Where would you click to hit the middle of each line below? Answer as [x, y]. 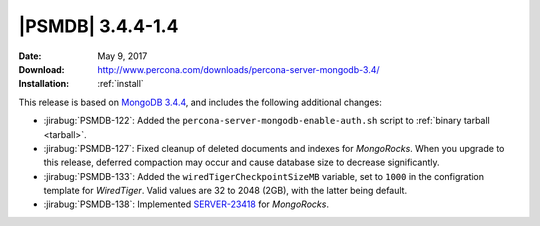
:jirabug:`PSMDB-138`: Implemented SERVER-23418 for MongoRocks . [186, 204]
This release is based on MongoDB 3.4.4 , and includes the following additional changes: [200, 102]
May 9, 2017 [122, 56]
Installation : [44, 84]
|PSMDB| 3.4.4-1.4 [98, 26]
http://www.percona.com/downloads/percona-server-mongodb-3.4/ [238, 69]
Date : [30, 56]
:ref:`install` [120, 84]
